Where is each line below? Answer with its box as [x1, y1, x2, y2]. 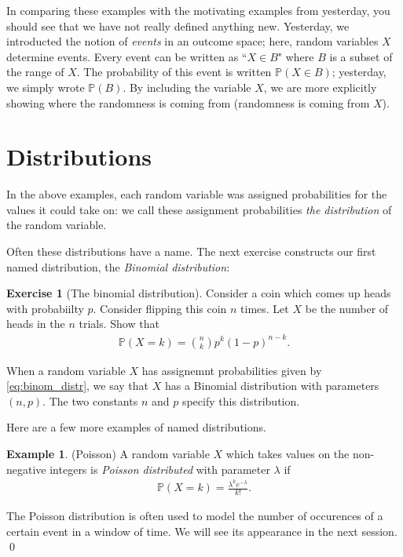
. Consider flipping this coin [93, 300, 227, 316]
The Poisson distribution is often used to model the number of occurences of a [6, 508, 383, 524]
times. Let [240, 300, 289, 316]
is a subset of [329, 48, 393, 64]
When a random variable [6, 362, 126, 378]
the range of [6, 64, 64, 80]
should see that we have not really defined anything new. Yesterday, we [6, 17, 350, 34]
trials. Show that [79, 315, 159, 332]
